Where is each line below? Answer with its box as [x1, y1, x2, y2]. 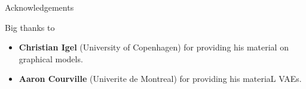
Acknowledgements [5, 1, 74, 13]
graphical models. [19, 52, 83, 65]
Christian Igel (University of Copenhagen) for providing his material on [19, 41, 289, 53]
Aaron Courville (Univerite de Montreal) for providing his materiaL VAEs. [19, 72, 302, 85]
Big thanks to [5, 21, 55, 33]
